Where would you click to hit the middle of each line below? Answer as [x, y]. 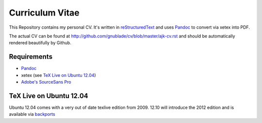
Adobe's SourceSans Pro [46, 82]
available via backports [32, 114]
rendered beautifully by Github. [40, 43]
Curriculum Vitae [44, 13]
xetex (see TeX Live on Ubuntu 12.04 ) [59, 75]
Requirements [31, 57]
